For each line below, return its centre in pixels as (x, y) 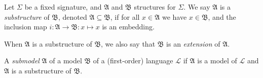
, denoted (73, 16)
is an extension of (193, 43)
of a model (66, 61)
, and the (222, 16)
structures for (155, 7)
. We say (197, 7)
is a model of (217, 61)
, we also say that (128, 43)
